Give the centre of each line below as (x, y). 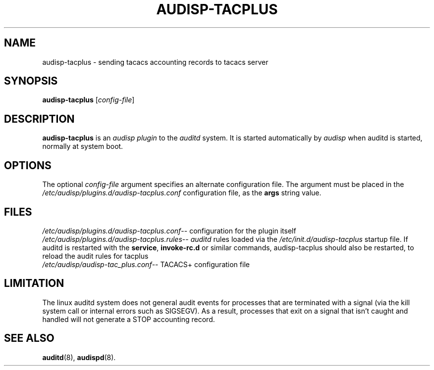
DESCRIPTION (39, 119)
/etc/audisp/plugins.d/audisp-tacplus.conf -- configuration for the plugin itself (169, 231)
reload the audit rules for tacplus (95, 256)
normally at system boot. (83, 146)
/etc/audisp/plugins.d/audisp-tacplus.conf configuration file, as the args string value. (182, 193)
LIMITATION (34, 283)
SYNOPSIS (31, 81)
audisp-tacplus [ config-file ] (88, 100)
